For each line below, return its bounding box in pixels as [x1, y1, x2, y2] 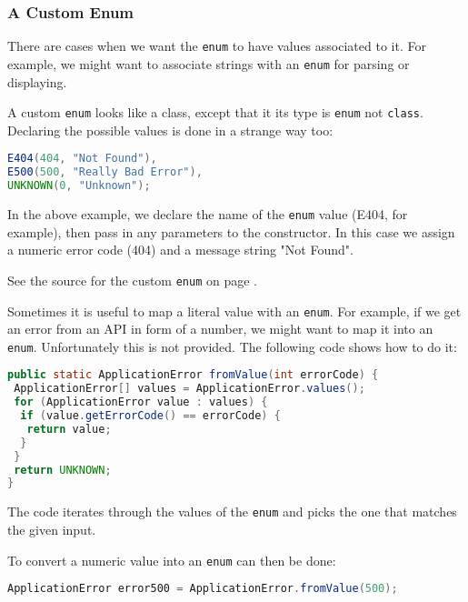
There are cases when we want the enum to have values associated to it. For [7, 36, 426, 55]
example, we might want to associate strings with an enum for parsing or [7, 54, 410, 73]
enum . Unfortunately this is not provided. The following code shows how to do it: [7, 336, 457, 356]
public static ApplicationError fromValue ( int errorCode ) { [7, 368, 379, 382]
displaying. [7, 72, 67, 91]
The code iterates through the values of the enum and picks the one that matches [7, 502, 457, 521]
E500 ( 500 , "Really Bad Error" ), [7, 166, 203, 179]
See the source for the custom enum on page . [7, 270, 258, 289]
